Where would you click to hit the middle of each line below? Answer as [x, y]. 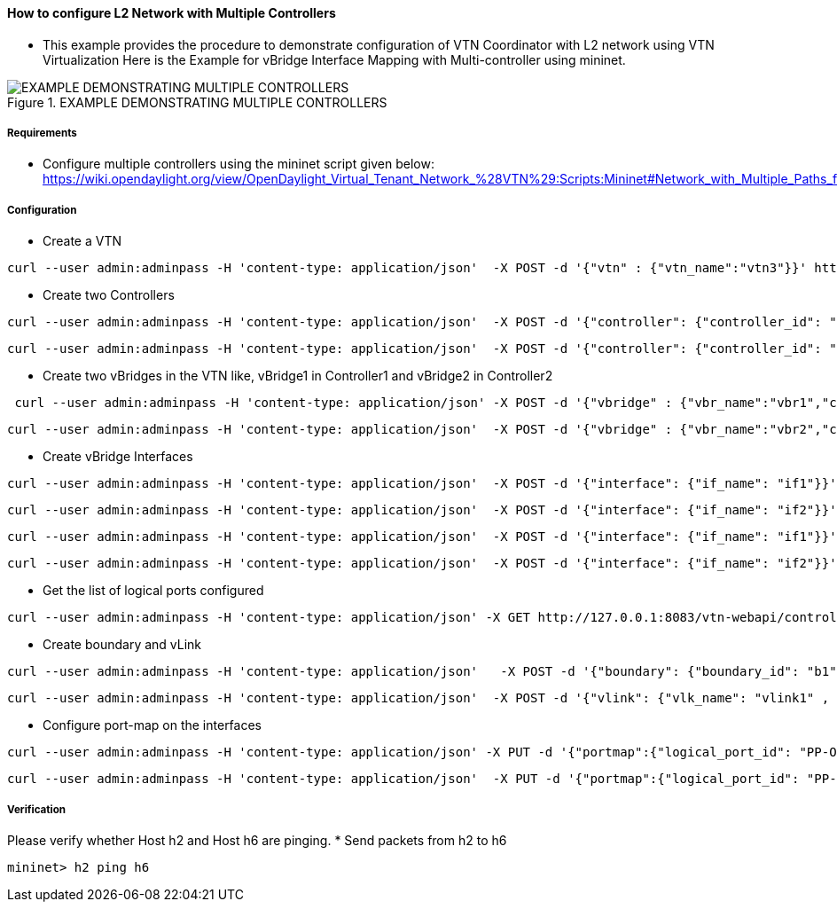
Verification [37, 809]
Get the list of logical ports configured [153, 591]
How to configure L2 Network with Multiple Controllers [172, 13]
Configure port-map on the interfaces [152, 725]
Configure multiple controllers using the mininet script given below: [239, 164]
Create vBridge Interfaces [118, 457]
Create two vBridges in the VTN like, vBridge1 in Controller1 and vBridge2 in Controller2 [298, 376]
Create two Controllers [109, 295]
